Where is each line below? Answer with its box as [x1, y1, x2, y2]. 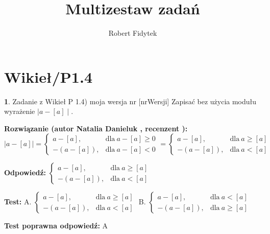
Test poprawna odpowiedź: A [4, 220, 108, 231]
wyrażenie [4, 106, 35, 116]
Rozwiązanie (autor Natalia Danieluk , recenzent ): [4, 123, 188, 133]
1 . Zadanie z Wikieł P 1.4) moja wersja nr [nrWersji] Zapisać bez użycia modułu [4, 96, 257, 106]
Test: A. [4, 196, 32, 207]
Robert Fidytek [108, 28, 157, 38]
